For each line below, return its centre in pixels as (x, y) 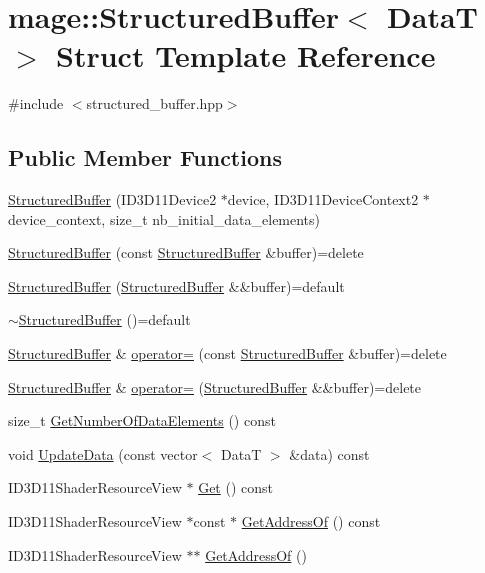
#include (36, 103)
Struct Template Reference (246, 55)
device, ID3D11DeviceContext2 (323, 199)
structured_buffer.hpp (154, 103)
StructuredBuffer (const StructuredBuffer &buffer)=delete (186, 252)
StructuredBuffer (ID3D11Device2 (112, 199)
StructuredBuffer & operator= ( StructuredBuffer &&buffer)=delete (215, 386)
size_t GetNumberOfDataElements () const (142, 420)
